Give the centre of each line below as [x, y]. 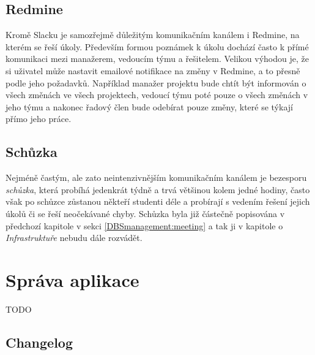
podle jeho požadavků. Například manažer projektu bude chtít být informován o [156, 82]
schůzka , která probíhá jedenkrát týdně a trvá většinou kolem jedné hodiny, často [158, 189]
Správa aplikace [72, 279]
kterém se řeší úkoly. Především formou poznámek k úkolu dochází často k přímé [157, 46]
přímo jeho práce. [39, 119]
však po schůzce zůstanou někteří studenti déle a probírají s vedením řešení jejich [158, 201]
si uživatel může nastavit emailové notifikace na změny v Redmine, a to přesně [153, 70]
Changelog [39, 342]
